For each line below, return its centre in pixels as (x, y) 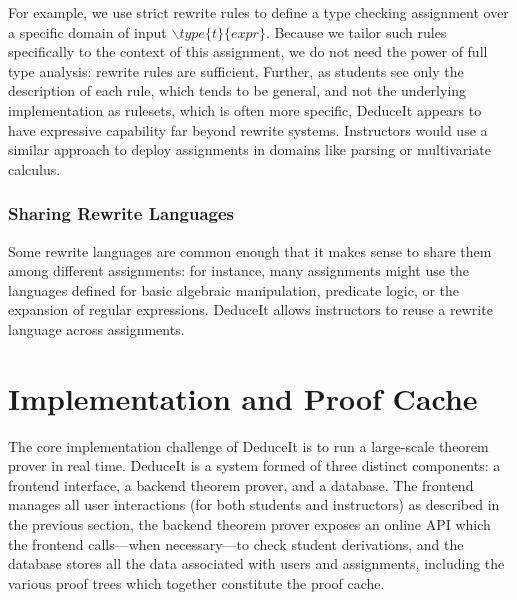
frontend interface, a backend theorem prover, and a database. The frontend (241, 484)
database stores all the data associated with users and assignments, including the (256, 563)
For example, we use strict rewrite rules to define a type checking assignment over (258, 12)
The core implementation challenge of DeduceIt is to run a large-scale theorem (248, 445)
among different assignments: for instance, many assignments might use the (239, 270)
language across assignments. (96, 328)
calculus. (34, 168)
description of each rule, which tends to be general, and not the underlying (237, 90)
